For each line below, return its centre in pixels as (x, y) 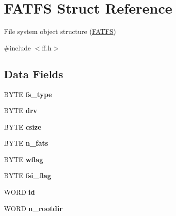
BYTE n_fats (26, 143)
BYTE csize (23, 126)
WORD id (19, 192)
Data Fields (34, 74)
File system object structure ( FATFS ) (60, 31)
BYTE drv (21, 110)
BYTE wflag (24, 159)
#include (17, 47)
